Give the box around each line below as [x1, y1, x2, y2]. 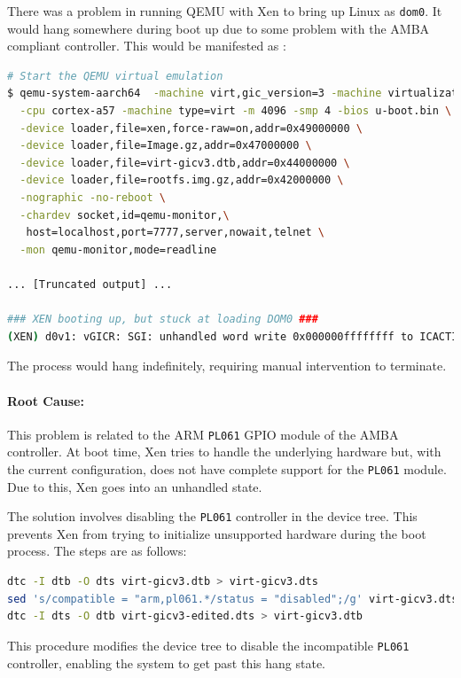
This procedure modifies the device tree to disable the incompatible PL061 [7, 635, 410, 654]
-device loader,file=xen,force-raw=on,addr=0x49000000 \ [20, 121, 363, 135]
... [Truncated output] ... [7, 277, 173, 291]
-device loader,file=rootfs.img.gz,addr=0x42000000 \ [20, 174, 344, 187]
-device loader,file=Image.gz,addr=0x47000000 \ [20, 139, 312, 152]
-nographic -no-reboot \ [20, 191, 167, 204]
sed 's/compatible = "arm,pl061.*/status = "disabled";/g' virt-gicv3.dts [7, 592, 458, 605]
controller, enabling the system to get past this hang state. [7, 653, 326, 672]
